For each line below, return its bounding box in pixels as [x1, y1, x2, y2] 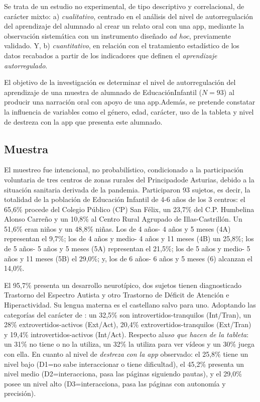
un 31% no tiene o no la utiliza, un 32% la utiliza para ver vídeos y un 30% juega [4, 339, 255, 349]
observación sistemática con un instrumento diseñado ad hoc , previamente [4, 30, 231, 41]
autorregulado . [4, 60, 48, 70]
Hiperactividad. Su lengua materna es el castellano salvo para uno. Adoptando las [4, 299, 256, 310]
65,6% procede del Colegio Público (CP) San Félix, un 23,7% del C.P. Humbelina [4, 204, 254, 214]
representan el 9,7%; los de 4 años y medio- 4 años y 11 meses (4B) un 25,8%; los [4, 233, 254, 244]
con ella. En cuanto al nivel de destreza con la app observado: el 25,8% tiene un [4, 349, 248, 359]
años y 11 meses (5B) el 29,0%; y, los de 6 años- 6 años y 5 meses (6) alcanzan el [4, 253, 252, 263]
